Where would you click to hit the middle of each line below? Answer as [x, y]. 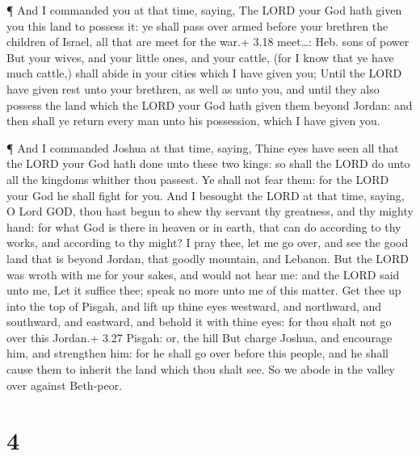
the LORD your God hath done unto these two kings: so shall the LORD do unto [208, 163]
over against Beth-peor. [65, 385]
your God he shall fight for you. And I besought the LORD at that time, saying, [206, 195]
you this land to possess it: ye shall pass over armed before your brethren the [197, 25]
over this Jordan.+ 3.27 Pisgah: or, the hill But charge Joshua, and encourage [199, 337]
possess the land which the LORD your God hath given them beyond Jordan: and [210, 105]
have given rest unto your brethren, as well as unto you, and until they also [193, 88]
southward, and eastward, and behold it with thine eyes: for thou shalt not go [199, 322]
